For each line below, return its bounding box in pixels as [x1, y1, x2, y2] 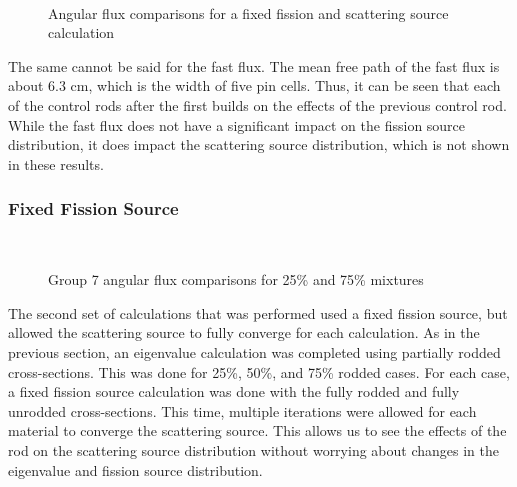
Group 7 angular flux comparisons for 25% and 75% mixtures [48, 269, 424, 290]
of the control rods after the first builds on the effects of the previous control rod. [8, 94, 507, 115]
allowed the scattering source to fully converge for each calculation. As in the [8, 322, 480, 343]
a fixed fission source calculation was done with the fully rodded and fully [8, 381, 460, 402]
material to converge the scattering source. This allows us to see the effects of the [8, 420, 507, 441]
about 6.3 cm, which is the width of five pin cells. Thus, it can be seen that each [8, 75, 501, 96]
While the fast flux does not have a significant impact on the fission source [8, 114, 466, 135]
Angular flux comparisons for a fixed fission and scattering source [48, 2, 449, 23]
